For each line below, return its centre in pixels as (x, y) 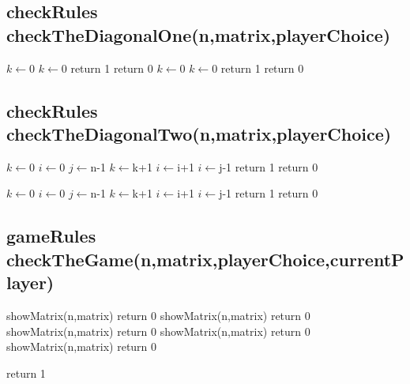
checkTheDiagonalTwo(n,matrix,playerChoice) (199, 133)
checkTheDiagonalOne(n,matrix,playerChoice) (199, 34)
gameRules (51, 236)
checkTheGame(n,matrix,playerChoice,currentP (205, 259)
